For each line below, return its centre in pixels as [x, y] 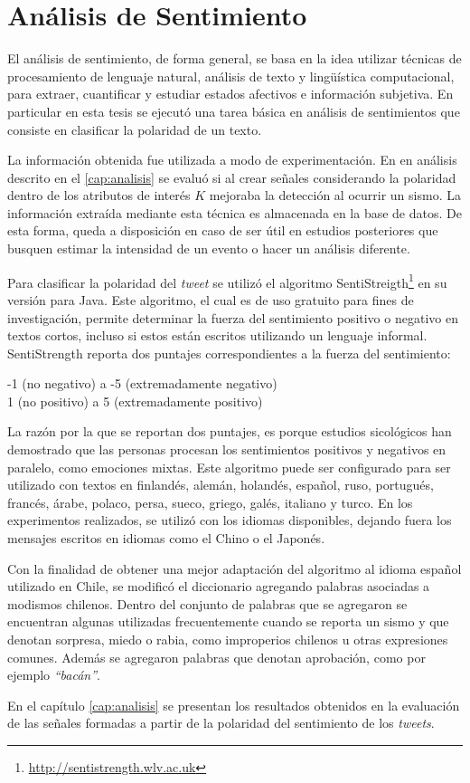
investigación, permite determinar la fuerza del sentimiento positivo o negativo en [233, 317]
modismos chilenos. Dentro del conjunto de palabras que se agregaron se [207, 603]
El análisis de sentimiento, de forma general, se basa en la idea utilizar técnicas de [235, 58]
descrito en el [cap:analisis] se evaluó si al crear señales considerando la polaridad [232, 177]
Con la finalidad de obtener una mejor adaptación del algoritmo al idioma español [235, 568]
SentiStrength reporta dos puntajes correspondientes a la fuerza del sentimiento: [229, 353]
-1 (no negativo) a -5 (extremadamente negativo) [142, 383]
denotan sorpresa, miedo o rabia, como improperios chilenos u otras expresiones [228, 639]
